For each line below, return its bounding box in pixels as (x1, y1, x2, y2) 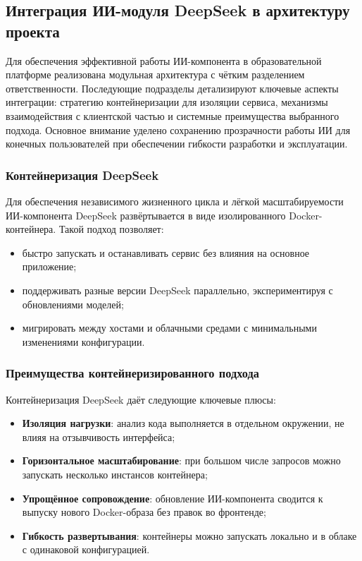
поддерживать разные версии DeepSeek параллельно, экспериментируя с (22, 282, 333, 297)
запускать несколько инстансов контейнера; (22, 466, 208, 481)
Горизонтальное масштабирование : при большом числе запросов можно (22, 453, 341, 468)
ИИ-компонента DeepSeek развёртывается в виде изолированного (6, 207, 286, 222)
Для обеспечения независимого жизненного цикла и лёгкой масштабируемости (6, 193, 344, 208)
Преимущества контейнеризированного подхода (6, 364, 259, 382)
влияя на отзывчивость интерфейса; (22, 429, 175, 444)
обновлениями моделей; (22, 296, 124, 311)
